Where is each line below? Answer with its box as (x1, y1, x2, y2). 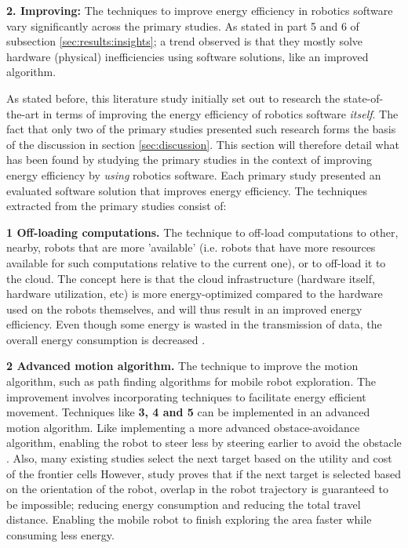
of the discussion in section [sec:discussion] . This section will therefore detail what (6, 136, 399, 152)
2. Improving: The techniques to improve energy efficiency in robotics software (6, 2, 393, 18)
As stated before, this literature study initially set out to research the (6, 89, 341, 106)
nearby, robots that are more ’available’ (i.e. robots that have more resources (6, 239, 376, 256)
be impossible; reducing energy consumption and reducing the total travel (6, 495, 361, 512)
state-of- (343, 89, 384, 106)
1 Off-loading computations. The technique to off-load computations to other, (6, 223, 399, 240)
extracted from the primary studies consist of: (6, 198, 227, 214)
